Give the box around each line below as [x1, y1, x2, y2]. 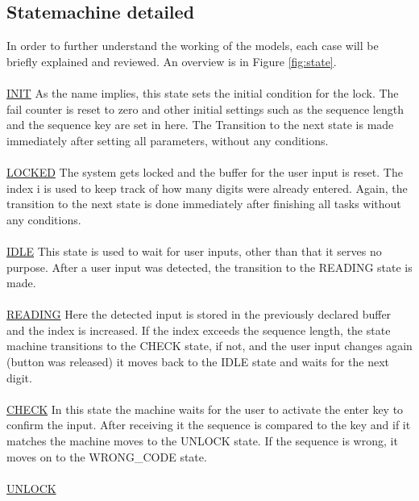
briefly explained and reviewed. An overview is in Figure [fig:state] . [6, 52, 337, 69]
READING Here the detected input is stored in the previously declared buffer [6, 306, 392, 323]
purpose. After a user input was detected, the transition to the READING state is [6, 258, 413, 275]
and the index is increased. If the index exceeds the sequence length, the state [6, 321, 391, 338]
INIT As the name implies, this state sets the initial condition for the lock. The [6, 84, 399, 101]
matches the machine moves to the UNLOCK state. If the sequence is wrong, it [6, 432, 398, 449]
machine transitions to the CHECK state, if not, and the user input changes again [6, 337, 413, 354]
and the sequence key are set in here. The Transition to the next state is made [6, 116, 394, 133]
